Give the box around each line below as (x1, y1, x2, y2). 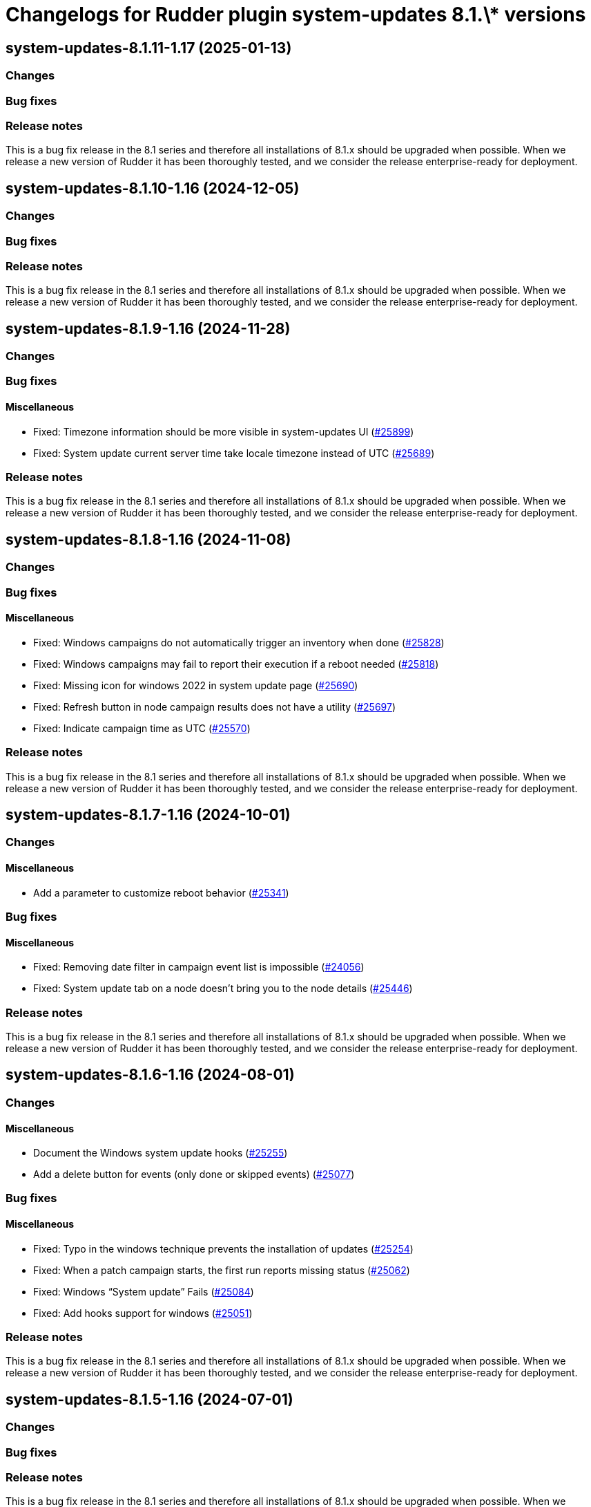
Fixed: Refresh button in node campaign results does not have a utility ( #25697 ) (33, 700, 396, 713)
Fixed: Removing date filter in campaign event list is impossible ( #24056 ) (33, 961, 365, 973)
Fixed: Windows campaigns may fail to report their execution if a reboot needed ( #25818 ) (33, 657, 439, 670)
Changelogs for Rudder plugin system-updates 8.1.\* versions (6, 3, 586, 26)
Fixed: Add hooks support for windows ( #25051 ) (33, 1307, 253, 1319)
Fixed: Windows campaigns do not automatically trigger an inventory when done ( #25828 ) (33, 636, 445, 648)
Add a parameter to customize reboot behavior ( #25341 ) (33, 886, 289, 899)
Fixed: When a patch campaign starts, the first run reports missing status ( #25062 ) (33, 1264, 410, 1276)
